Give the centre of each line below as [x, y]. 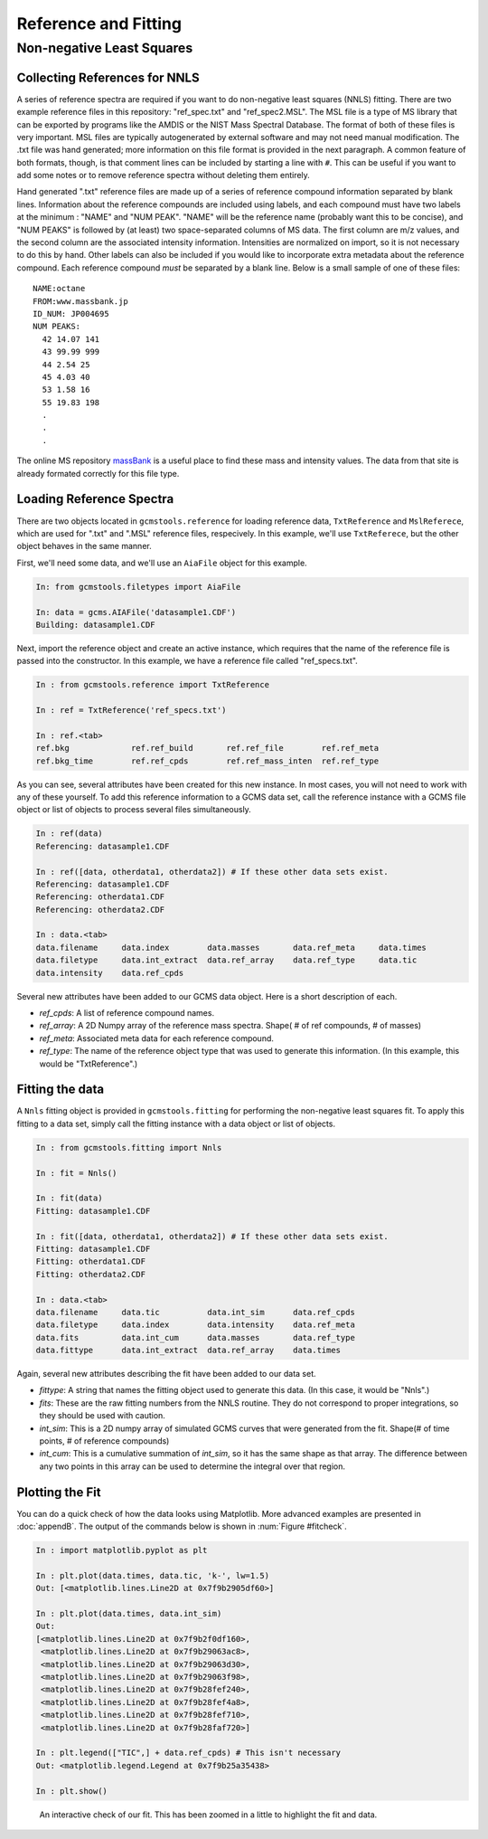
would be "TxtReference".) [89, 1064]
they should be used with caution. [103, 1416]
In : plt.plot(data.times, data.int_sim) [129, 1614]
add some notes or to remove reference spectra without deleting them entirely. [164, 175]
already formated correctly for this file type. [98, 473]
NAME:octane [59, 289]
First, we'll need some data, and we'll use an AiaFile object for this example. [162, 563]
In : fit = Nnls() [76, 1173]
